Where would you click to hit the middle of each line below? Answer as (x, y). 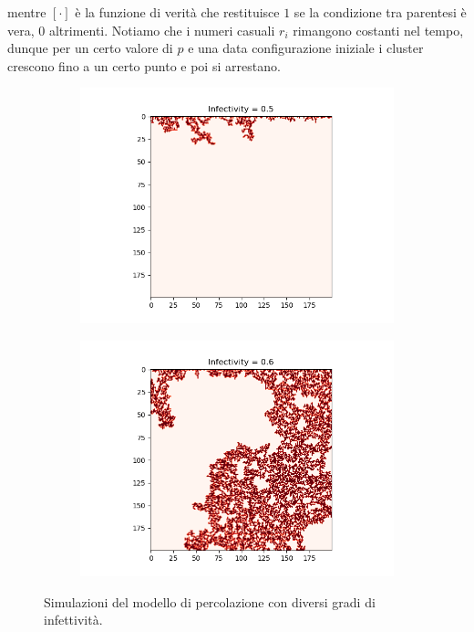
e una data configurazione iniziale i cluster (306, 48)
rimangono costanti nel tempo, (378, 30)
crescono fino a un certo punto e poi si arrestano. (144, 65)
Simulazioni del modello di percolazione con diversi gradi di (210, 601)
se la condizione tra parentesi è (380, 12)
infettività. (73, 620)
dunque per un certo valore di (90, 48)
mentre (27, 12)
